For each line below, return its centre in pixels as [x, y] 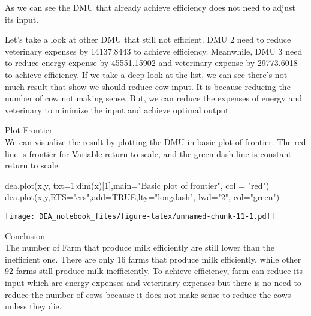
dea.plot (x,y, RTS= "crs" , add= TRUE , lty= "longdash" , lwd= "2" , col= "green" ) [142, 197]
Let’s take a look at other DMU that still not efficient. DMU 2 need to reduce [148, 39]
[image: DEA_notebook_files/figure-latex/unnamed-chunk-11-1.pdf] [140, 216]
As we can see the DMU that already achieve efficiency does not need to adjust [150, 7]
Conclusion [25, 235]
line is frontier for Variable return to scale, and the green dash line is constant [148, 153]
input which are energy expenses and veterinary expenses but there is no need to [153, 282]
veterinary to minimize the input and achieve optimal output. [118, 109]
